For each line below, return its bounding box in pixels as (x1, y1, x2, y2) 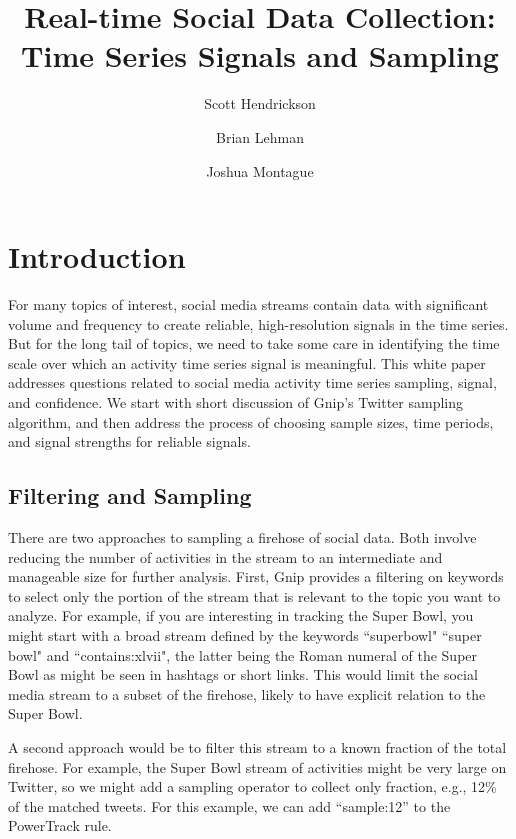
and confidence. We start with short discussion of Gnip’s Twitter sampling (8, 392, 463, 412)
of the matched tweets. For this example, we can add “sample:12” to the (8, 795, 451, 816)
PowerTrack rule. (8, 815, 112, 836)
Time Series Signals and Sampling (21, 35, 499, 76)
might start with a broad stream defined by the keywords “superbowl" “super (8, 624, 482, 645)
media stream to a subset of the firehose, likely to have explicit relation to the (8, 683, 486, 704)
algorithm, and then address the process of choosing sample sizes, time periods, (8, 411, 494, 432)
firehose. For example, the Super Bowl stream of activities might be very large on (8, 756, 507, 777)
